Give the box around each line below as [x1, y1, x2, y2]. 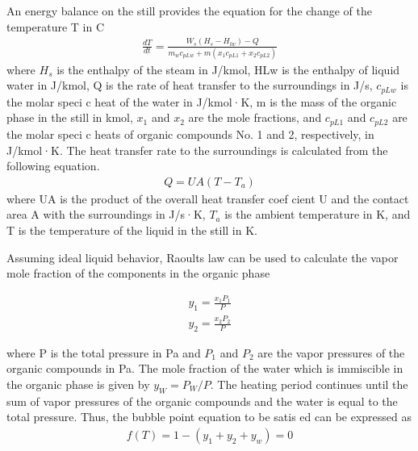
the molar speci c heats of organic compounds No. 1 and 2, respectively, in [6, 125, 374, 142]
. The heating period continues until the [210, 376, 408, 392]
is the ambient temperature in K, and [224, 206, 411, 223]
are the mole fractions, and [188, 109, 322, 126]
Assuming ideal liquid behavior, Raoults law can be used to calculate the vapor [6, 248, 399, 265]
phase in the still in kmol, [6, 109, 133, 126]
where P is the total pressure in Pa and [6, 344, 201, 361]
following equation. [6, 157, 100, 174]
